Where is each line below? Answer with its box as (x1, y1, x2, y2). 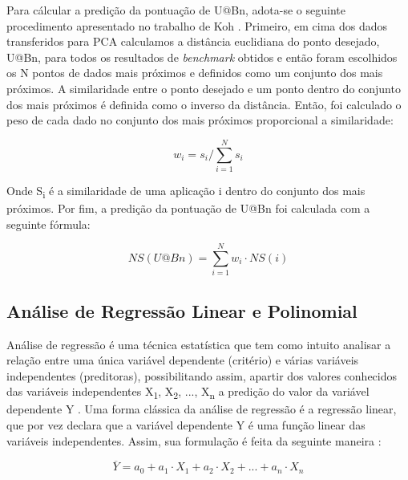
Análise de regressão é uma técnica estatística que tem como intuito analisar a (6, 336, 391, 352)
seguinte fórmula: (6, 215, 91, 232)
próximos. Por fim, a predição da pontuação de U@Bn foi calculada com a (6, 200, 370, 216)
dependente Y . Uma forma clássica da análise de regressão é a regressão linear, (6, 401, 397, 417)
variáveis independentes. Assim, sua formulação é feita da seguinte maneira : (6, 432, 382, 449)
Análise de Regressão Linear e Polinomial (6, 298, 358, 323)
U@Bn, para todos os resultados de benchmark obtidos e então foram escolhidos (6, 48, 398, 65)
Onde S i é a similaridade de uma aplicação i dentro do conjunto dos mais (6, 181, 366, 201)
